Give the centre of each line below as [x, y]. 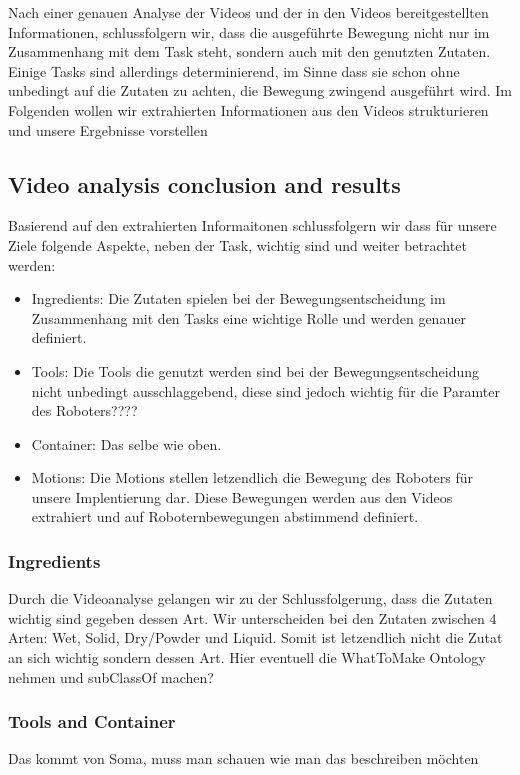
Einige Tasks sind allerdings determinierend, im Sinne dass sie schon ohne [234, 70]
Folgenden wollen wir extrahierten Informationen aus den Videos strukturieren [248, 109]
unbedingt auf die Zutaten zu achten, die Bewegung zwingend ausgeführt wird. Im [260, 90]
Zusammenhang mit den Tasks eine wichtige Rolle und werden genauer [248, 317]
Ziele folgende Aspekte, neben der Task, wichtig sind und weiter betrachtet [237, 244]
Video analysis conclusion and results [204, 183]
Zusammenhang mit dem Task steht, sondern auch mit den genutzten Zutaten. [249, 51]
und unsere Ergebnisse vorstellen [108, 129]
